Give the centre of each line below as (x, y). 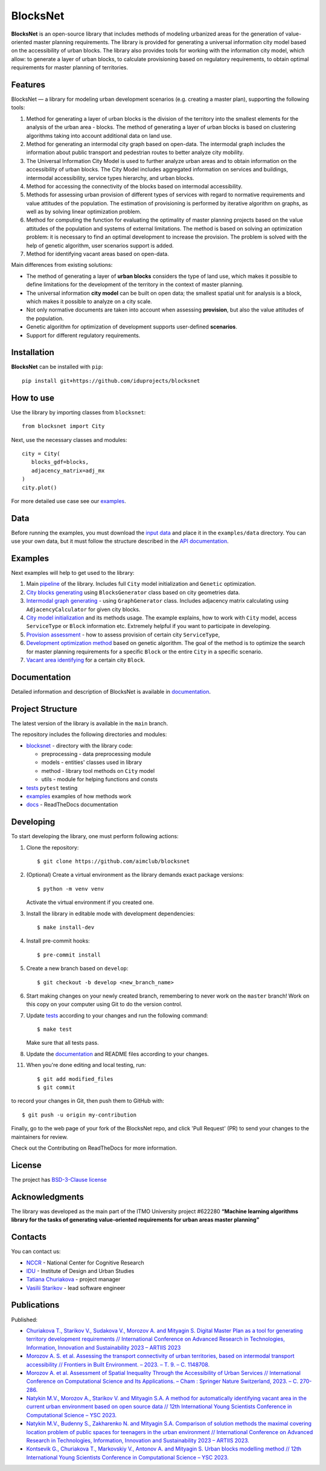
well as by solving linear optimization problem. (84, 212)
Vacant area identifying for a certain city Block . (86, 660)
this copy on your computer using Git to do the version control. (104, 1004)
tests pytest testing (52, 787)
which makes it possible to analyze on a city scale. (89, 301)
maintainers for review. (40, 1137)
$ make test (55, 1029)
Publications (35, 1305)
